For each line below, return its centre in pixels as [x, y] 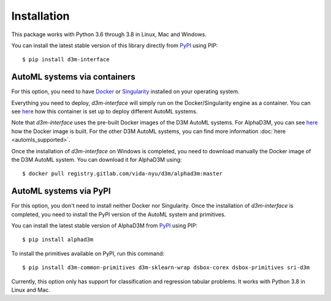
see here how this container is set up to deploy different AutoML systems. [105, 112]
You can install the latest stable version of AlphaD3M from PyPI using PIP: [105, 226]
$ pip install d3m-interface [66, 59]
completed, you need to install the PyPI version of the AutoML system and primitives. [119, 214]
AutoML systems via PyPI [61, 191]
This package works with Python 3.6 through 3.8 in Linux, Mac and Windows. [109, 34]
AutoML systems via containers [73, 77]
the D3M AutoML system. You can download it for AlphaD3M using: [97, 159]
